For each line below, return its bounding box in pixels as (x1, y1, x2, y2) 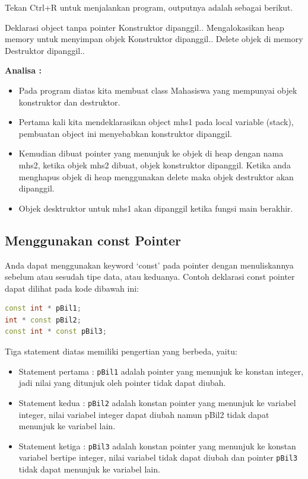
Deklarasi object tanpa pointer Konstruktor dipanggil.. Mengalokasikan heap (5, 21, 284, 33)
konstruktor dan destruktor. (18, 95, 120, 108)
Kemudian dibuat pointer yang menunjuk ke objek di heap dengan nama (18, 147, 284, 159)
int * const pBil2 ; (5, 315, 81, 324)
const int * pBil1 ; (5, 304, 81, 313)
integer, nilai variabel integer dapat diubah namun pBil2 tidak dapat (18, 408, 269, 420)
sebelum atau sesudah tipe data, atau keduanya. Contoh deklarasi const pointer (5, 270, 295, 283)
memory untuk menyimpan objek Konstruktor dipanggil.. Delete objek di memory (5, 33, 303, 45)
